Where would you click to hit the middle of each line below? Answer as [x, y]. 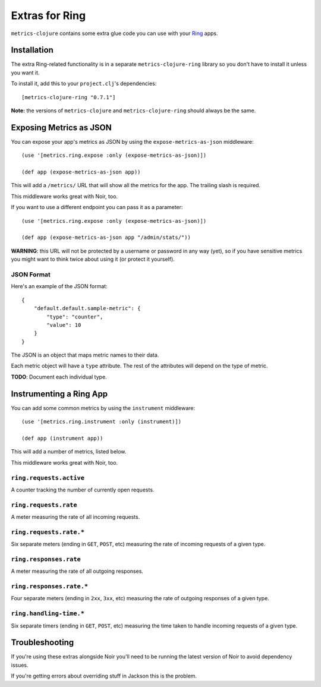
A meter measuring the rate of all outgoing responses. [77, 571]
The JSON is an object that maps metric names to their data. [85, 355]
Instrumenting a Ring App [59, 394]
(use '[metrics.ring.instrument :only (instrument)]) [101, 422]
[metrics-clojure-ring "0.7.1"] [69, 97]
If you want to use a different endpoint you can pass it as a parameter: [97, 207]
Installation [32, 50]
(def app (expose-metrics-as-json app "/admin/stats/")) [106, 237]
